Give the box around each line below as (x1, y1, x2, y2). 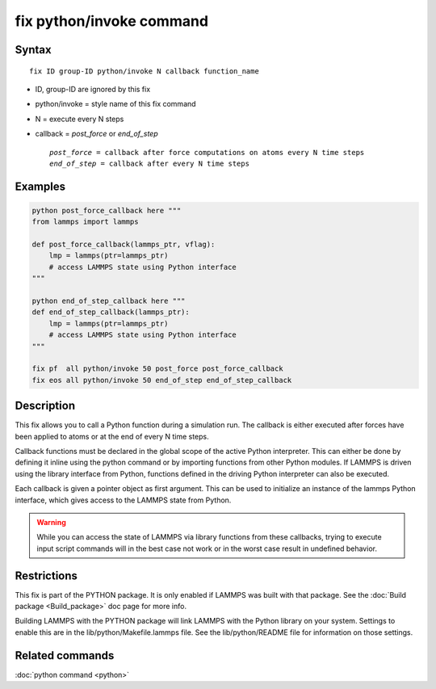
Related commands (15, 649, 115, 662)
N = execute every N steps (35, 114, 124, 124)
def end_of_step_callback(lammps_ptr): (31, 308, 190, 317)
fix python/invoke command (15, 12, 209, 30)
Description (15, 399, 76, 413)
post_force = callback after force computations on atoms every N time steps (49, 148, 365, 157)
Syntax (15, 43, 52, 57)
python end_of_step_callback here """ (31, 296, 186, 306)
